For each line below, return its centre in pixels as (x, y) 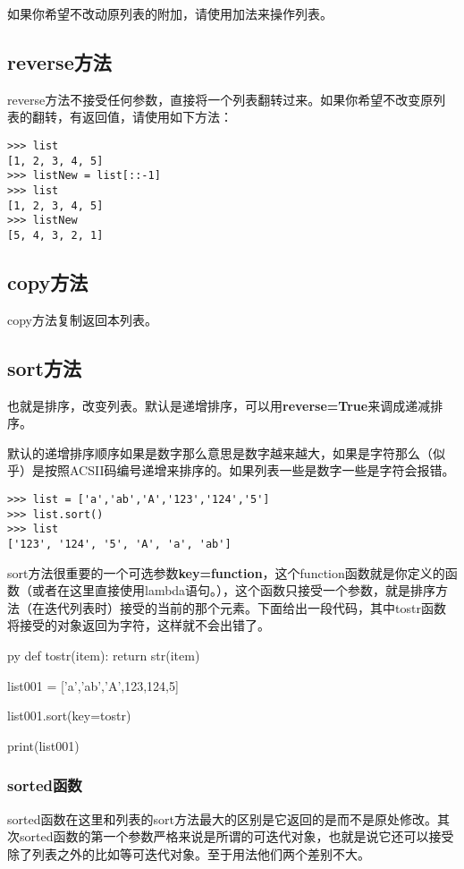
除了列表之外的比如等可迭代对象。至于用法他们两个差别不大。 (189, 853)
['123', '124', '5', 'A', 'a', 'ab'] (119, 544)
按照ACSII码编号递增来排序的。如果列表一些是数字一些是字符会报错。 (249, 470)
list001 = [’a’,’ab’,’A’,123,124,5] (93, 685)
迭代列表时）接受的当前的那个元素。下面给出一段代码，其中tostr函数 (245, 607)
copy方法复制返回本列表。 (82, 319)
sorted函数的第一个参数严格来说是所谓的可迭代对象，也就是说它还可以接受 (236, 836)
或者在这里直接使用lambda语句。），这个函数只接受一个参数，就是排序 (234, 590)
